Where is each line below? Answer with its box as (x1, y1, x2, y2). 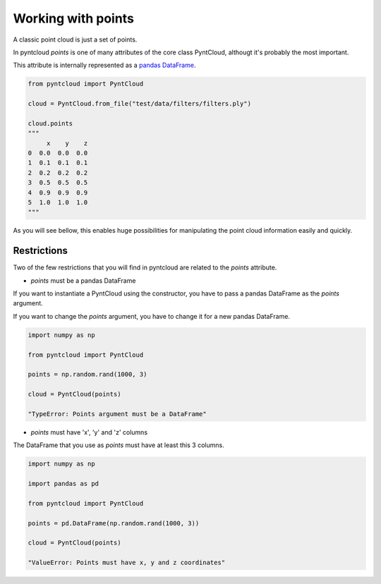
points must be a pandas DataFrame (30, 276, 136, 285)
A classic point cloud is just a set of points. (13, 35, 138, 44)
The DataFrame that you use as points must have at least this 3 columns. (13, 441, 225, 449)
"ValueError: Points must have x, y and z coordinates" (28, 559, 226, 567)
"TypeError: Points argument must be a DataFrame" (28, 410, 207, 418)
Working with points (13, 11, 134, 26)
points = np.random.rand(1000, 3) (28, 370, 147, 379)
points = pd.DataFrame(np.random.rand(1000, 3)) (28, 519, 200, 527)
